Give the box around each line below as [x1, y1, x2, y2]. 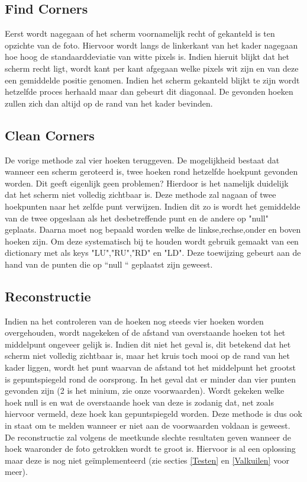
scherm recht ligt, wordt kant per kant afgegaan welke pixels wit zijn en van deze [5, 62, 299, 74]
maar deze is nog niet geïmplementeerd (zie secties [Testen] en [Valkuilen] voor [5, 454, 290, 466]
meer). [5, 465, 28, 478]
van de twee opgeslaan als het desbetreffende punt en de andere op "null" [5, 211, 269, 224]
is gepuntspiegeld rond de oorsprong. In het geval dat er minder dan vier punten [5, 372, 296, 385]
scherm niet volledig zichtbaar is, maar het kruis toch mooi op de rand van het [5, 349, 290, 362]
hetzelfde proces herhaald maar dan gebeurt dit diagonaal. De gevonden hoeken [5, 85, 293, 98]
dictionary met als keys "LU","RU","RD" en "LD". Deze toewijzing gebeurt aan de [5, 246, 301, 259]
